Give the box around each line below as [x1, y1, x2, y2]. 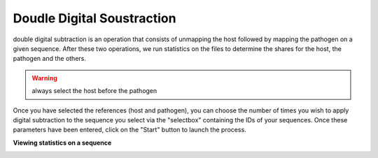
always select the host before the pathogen [31, 87, 157, 95]
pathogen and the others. [13, 55, 87, 63]
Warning [31, 73, 57, 82]
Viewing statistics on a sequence [13, 138, 112, 147]
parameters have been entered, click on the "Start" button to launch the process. [13, 126, 246, 134]
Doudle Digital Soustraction [13, 10, 176, 26]
